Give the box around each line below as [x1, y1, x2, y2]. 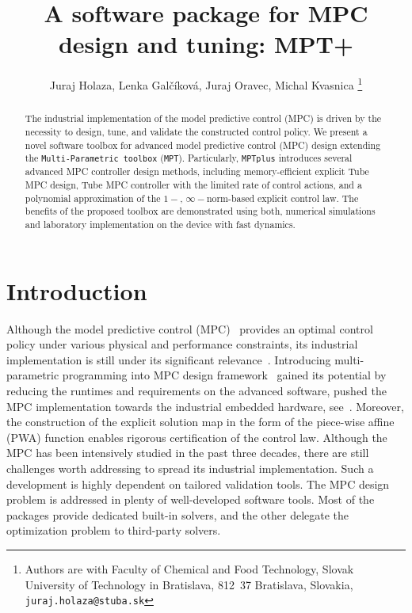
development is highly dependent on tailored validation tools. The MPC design [6, 475, 390, 492]
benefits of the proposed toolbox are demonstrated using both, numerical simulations [25, 204, 376, 218]
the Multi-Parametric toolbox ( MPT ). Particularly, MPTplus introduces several [25, 151, 353, 165]
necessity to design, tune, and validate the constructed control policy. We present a [25, 125, 368, 139]
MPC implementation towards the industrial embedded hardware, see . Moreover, [6, 398, 404, 414]
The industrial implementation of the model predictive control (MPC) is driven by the [25, 112, 382, 125]
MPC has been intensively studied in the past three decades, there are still [6, 444, 369, 461]
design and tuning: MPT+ [58, 28, 354, 60]
